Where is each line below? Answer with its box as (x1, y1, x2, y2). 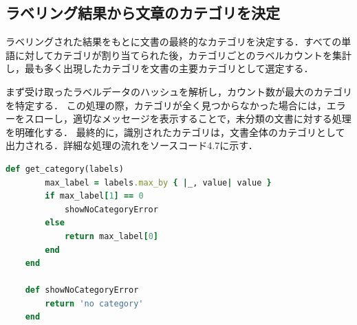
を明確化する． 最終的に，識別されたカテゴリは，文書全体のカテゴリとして (6, 124, 345, 139)
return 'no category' (45, 298, 144, 309)
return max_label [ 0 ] (64, 231, 158, 241)
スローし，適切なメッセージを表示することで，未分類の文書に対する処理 (24, 111, 351, 126)
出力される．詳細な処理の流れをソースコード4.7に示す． (6, 138, 258, 153)
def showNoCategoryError (25, 285, 139, 295)
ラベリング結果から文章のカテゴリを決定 (6, 2, 280, 23)
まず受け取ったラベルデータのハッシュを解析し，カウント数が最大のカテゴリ (6, 84, 352, 98)
